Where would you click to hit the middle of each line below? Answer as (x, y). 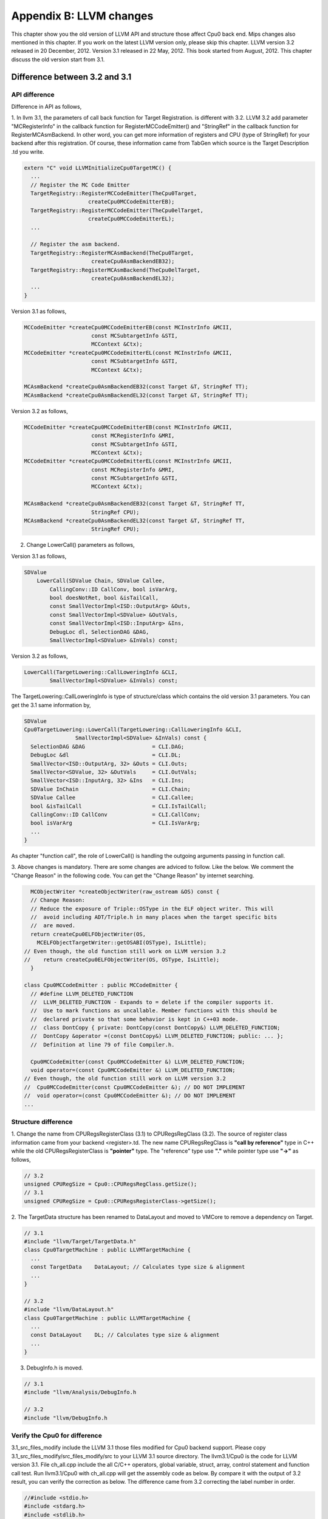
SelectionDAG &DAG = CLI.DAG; (108, 746)
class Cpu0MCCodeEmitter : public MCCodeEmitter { (101, 985)
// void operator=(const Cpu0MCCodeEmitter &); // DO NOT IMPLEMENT (130, 1096)
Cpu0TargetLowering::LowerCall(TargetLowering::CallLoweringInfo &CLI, (133, 730)
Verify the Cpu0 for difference (57, 1435)
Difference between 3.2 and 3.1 (71, 77)
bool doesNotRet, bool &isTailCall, (104, 598)
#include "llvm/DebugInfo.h (66, 1418)
